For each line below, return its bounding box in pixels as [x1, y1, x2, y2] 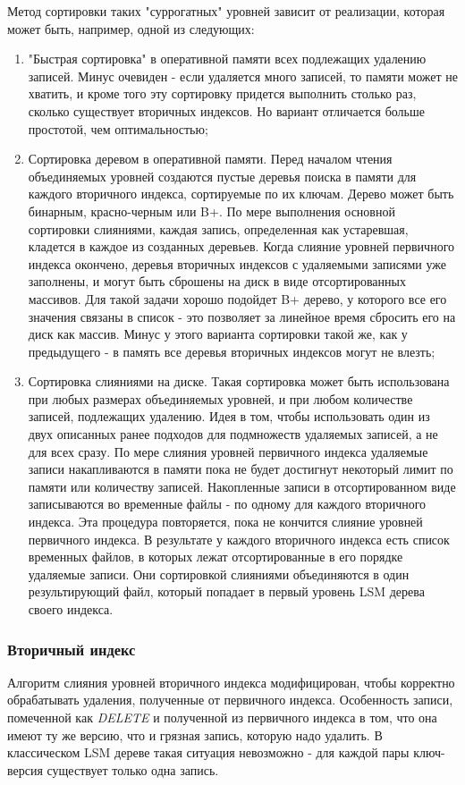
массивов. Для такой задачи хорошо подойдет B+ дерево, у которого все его [28, 289, 447, 308]
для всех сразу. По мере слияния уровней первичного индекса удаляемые [28, 442, 428, 460]
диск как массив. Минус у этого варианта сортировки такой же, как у [28, 325, 408, 343]
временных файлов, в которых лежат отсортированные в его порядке [28, 547, 403, 566]
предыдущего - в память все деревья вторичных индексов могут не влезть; [28, 342, 435, 360]
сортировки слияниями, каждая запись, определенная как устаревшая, [28, 219, 409, 238]
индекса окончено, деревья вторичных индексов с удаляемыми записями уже [28, 254, 447, 273]
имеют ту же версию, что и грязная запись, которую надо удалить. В [7, 725, 383, 744]
